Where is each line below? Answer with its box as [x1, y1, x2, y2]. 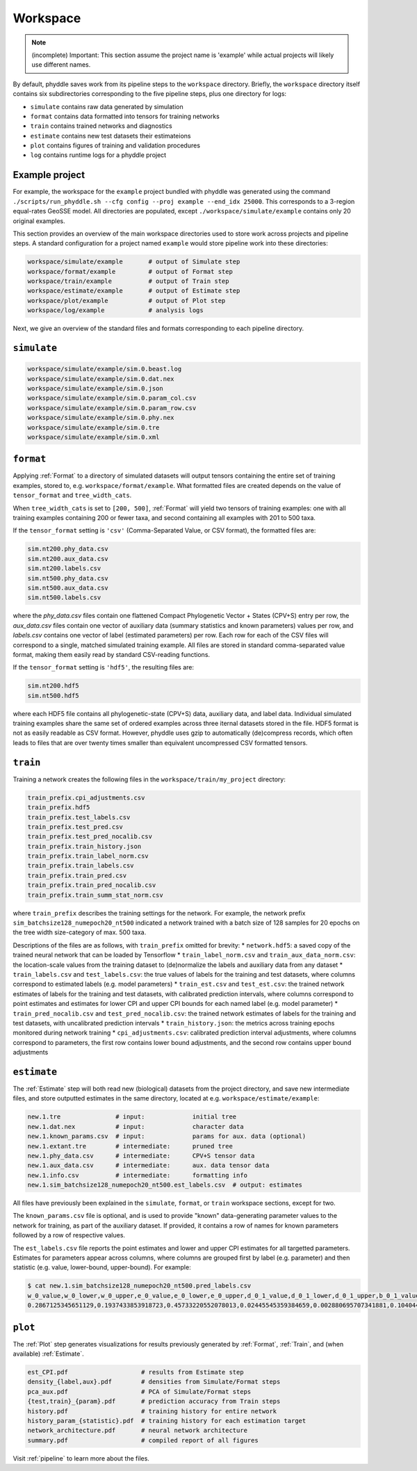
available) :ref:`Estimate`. [13, 1349, 84, 1358]
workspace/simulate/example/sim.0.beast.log [27, 365, 182, 373]
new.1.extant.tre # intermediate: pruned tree [27, 1142, 233, 1150]
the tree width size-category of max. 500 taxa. [13, 928, 147, 936]
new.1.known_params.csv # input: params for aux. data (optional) [27, 1132, 306, 1140]
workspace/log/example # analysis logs [27, 307, 204, 314]
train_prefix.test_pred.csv [27, 822, 123, 831]
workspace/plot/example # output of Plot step [27, 296, 226, 304]
